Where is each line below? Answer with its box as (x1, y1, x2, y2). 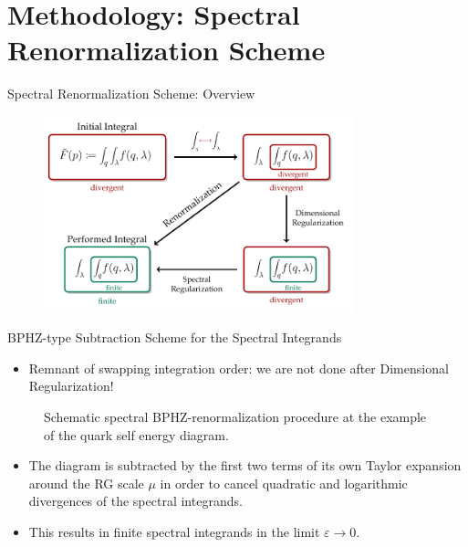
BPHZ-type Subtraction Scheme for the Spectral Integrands (7, 328, 342, 347)
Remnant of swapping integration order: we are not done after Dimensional (28, 358, 449, 377)
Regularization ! (28, 376, 114, 395)
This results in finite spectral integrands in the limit (28, 521, 320, 541)
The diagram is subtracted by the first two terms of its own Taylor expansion (28, 456, 462, 475)
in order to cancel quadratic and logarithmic (160, 473, 408, 492)
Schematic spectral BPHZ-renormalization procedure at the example (44, 407, 427, 426)
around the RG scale (28, 473, 144, 492)
